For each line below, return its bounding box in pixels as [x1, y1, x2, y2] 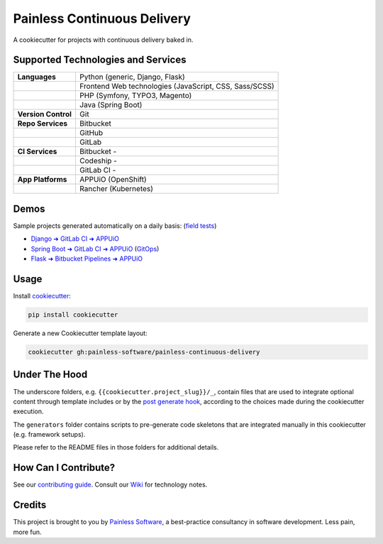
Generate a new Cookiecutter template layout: [13, 329, 148, 337]
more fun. [13, 528, 42, 536]
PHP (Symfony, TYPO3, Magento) [79, 91, 192, 101]
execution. [13, 407, 44, 415]
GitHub [79, 128, 104, 138]
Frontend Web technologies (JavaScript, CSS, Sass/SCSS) [79, 82, 274, 92]
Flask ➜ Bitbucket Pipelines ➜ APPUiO [30, 254, 143, 263]
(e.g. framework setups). [13, 430, 86, 439]
